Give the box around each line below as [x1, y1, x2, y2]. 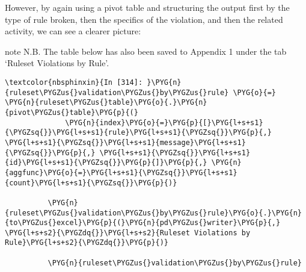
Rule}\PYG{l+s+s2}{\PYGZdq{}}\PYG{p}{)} [5, 238, 169, 247]
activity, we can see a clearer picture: [5, 25, 141, 37]
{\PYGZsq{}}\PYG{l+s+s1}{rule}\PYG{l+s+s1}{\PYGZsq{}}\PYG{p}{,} [5, 128, 272, 137]
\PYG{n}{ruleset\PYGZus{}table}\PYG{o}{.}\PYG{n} [5, 98, 207, 107]
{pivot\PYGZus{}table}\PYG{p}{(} [5, 108, 138, 117]
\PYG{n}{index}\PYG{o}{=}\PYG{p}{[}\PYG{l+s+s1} [65, 118, 263, 127]
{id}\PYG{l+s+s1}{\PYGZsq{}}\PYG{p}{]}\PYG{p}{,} [5, 158, 207, 167]
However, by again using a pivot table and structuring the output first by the [5, 1, 290, 13]
